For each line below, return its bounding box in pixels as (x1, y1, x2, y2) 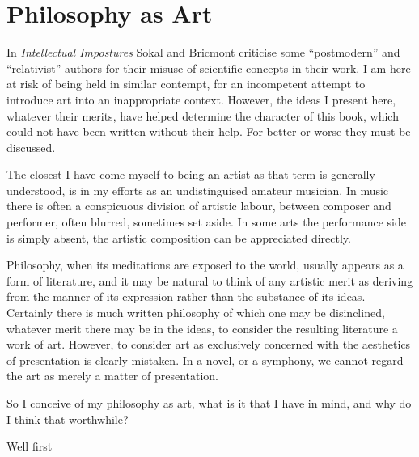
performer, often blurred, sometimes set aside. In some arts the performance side (6, 214, 406, 231)
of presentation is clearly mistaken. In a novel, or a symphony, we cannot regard (6, 351, 404, 368)
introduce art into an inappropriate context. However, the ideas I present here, (6, 91, 396, 108)
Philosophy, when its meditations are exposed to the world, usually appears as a (6, 256, 404, 273)
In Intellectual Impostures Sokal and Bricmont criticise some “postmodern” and (6, 44, 400, 61)
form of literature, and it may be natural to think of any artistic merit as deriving (6, 272, 413, 289)
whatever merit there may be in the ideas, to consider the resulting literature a (6, 319, 398, 336)
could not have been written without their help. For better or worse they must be (6, 123, 411, 140)
